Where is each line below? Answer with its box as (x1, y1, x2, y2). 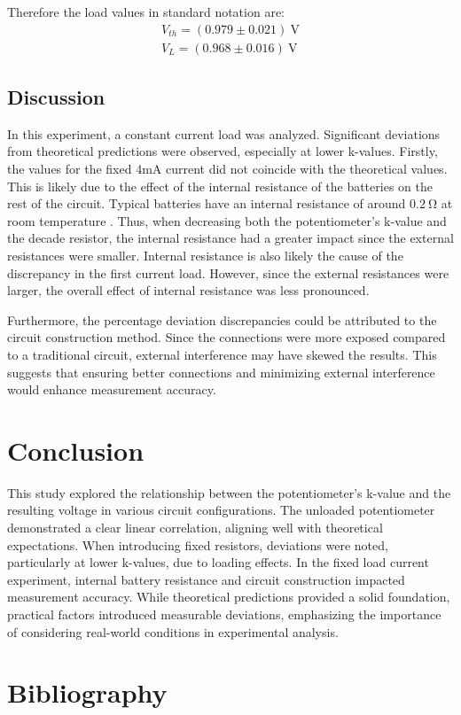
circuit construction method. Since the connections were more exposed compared (7, 328, 446, 346)
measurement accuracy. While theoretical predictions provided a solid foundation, (7, 587, 450, 606)
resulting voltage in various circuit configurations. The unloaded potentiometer (7, 501, 435, 519)
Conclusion (7, 431, 145, 468)
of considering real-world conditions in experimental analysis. (7, 622, 339, 641)
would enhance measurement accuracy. (7, 380, 216, 399)
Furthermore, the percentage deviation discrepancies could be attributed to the (7, 310, 437, 329)
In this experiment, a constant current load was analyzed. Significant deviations (7, 124, 441, 143)
